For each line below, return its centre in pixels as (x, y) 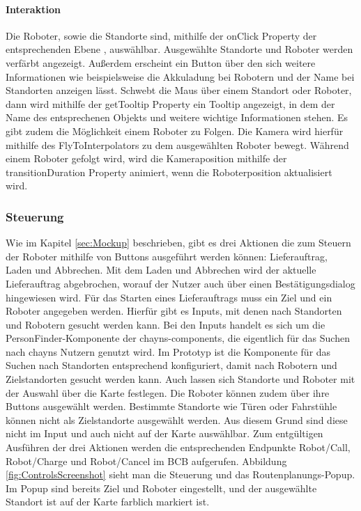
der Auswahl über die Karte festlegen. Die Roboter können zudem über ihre (168, 392)
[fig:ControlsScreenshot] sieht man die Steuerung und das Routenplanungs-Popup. (180, 474)
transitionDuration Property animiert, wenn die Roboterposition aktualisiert (169, 172)
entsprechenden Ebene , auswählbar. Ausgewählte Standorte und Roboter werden (179, 49)
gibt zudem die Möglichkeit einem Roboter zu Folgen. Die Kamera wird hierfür (175, 131)
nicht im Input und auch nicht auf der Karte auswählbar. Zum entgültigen (164, 433)
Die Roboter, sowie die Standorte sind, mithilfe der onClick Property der (161, 35)
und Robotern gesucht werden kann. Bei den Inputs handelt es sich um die (166, 324)
